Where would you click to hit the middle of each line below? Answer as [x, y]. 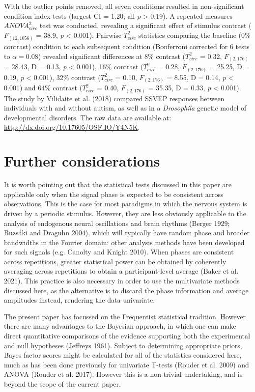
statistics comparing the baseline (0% [194, 35]
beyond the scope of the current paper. [62, 384]
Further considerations [82, 161]
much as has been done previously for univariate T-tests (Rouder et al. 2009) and [127, 364]
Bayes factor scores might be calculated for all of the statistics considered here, [123, 355]
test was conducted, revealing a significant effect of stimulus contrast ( [145, 25]
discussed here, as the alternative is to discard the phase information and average [126, 290]
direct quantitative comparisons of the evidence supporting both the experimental [127, 336]
